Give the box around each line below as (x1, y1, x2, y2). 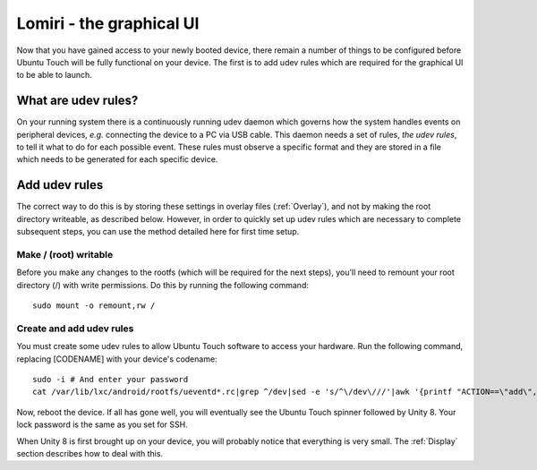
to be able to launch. (16, 70, 93, 81)
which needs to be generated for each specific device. (16, 154, 218, 165)
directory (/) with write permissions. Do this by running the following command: (16, 279, 309, 290)
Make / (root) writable (16, 248, 114, 261)
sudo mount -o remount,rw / (32, 301, 156, 311)
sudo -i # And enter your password (32, 374, 189, 384)
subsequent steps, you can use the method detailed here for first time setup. (16, 226, 300, 237)
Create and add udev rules (16, 322, 134, 335)
